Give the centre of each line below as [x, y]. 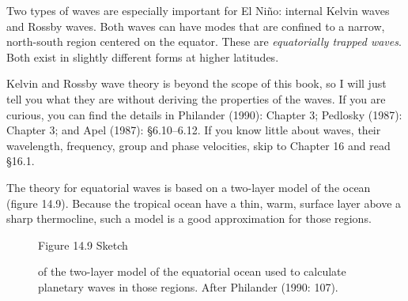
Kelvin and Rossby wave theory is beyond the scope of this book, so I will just [196, 83]
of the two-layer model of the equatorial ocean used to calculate [192, 271]
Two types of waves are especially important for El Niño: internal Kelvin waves [198, 10]
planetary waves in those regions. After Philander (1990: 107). [188, 286]
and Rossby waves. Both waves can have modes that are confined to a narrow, [196, 26]
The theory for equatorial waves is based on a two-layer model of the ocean [189, 187]
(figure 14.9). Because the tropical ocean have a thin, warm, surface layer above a [204, 203]
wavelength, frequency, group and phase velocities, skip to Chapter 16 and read [198, 145]
